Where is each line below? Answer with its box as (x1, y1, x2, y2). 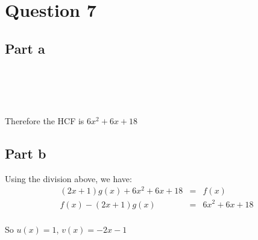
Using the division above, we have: (5, 172, 132, 185)
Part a (5, 39, 45, 57)
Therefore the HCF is (5, 114, 84, 127)
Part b (5, 144, 46, 162)
